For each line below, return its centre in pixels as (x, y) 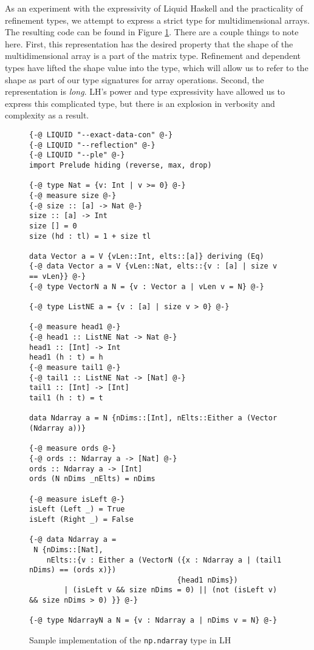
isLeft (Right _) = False (81, 519)
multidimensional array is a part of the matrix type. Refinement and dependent (153, 56)
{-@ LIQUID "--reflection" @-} (92, 145)
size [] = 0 (53, 226)
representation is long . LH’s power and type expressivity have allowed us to (145, 91)
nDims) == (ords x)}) (73, 570)
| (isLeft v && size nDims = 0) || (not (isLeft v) (171, 590)
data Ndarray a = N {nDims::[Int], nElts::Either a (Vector (153, 418)
